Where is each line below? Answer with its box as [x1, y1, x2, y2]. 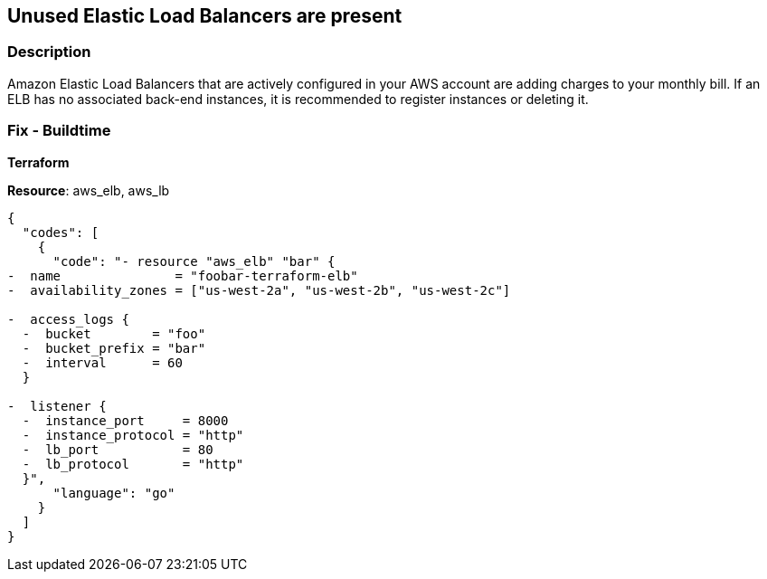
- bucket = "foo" [22, 326, 206, 341]
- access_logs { [7, 311, 129, 327]
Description [7, 43, 91, 62]
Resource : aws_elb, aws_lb [7, 182, 170, 198]
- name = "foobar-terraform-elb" [7, 268, 358, 283]
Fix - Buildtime [7, 121, 111, 140]
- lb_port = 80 [22, 441, 213, 457]
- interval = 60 [22, 355, 183, 370]
